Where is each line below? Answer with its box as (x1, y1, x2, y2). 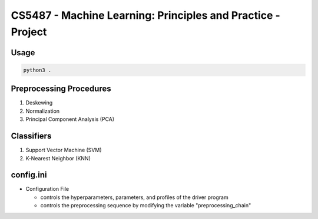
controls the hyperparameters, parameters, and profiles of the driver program (40, 194, 229, 201)
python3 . (23, 66, 52, 73)
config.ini (11, 170, 47, 180)
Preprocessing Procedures (11, 84, 111, 94)
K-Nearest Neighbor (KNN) (25, 154, 91, 161)
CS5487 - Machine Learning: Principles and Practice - (11, 9, 281, 22)
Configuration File (25, 186, 69, 193)
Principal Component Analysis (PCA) (25, 116, 115, 123)
